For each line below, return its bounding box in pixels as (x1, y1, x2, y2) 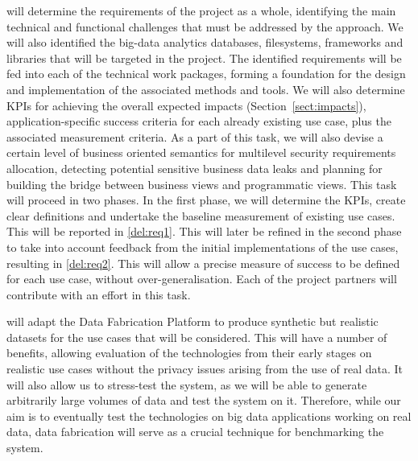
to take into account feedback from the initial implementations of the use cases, (6, 238, 399, 255)
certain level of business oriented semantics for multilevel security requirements (6, 144, 396, 161)
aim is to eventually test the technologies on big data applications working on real (6, 407, 412, 424)
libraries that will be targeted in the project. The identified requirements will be (6, 49, 402, 66)
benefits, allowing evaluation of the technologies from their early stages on (6, 344, 372, 361)
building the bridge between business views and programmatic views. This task (6, 175, 397, 192)
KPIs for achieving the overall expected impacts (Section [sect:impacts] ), (6, 97, 366, 113)
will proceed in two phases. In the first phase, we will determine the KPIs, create (6, 191, 406, 208)
